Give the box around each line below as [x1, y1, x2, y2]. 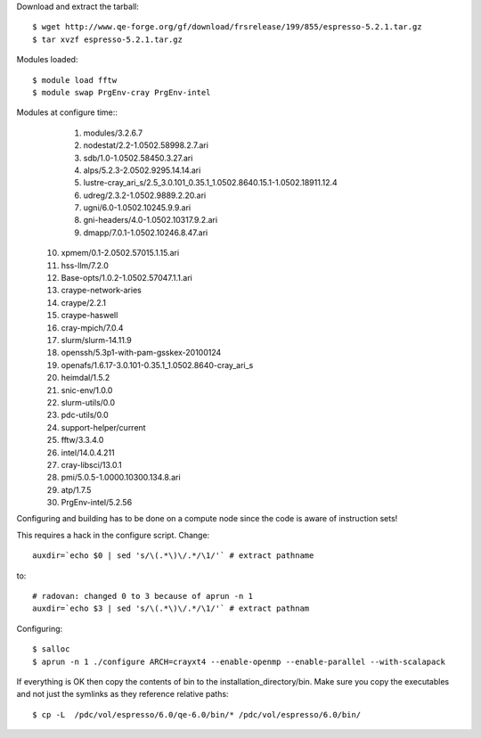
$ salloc [32, 644, 70, 654]
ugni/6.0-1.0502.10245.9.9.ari [83, 202, 192, 213]
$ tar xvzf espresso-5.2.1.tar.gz [32, 34, 183, 45]
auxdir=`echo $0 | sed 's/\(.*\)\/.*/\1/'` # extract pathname [32, 551, 314, 561]
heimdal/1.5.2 [61, 373, 110, 383]
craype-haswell [61, 310, 118, 321]
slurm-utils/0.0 [61, 397, 116, 407]
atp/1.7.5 [61, 484, 92, 495]
